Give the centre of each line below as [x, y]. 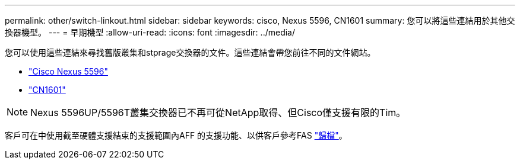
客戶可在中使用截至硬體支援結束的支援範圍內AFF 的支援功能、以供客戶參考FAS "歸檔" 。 [176, 135]
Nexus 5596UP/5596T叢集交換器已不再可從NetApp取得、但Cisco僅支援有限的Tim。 [218, 112]
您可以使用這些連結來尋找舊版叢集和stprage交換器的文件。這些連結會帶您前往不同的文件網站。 [190, 52]
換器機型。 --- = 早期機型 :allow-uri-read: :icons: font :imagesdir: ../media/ [150, 32]
